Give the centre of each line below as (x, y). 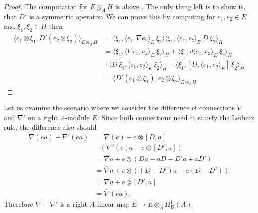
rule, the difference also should (50, 127)
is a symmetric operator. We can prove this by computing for (122, 16)
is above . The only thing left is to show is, (180, 6)
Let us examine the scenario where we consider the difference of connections (119, 108)
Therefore (19, 204)
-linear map (112, 204)
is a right (73, 204)
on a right (43, 117)
